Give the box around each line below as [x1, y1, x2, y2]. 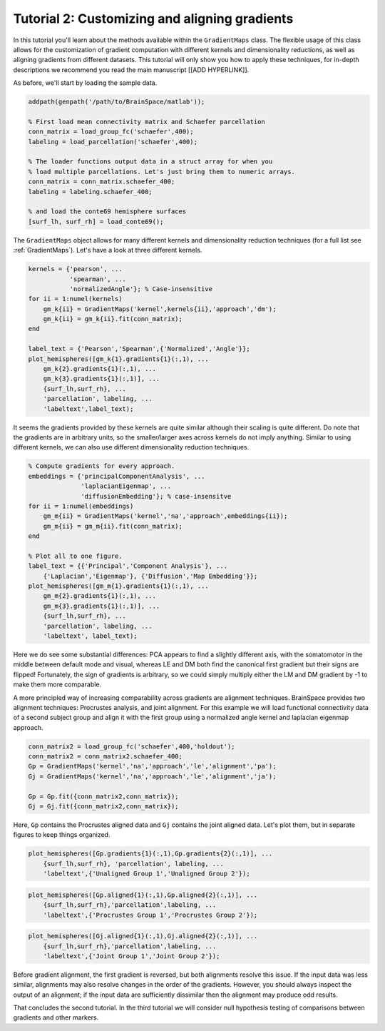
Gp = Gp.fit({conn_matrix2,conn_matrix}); [28, 792, 179, 801]
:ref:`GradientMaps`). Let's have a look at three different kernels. [13, 246, 202, 255]
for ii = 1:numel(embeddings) [28, 502, 134, 510]
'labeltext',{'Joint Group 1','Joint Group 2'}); [43, 952, 220, 960]
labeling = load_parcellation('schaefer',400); [28, 138, 197, 146]
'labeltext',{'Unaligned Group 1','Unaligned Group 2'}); [43, 870, 250, 878]
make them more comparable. [13, 680, 102, 689]
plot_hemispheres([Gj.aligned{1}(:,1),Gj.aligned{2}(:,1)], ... [28, 932, 258, 940]
